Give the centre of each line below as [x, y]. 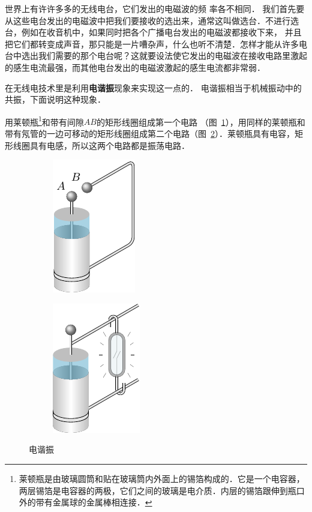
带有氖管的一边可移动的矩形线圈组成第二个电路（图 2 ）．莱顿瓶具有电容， [150, 133]
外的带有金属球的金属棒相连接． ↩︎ [85, 502]
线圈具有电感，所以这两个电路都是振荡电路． [101, 145]
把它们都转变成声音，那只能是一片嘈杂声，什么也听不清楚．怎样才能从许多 [152, 44]
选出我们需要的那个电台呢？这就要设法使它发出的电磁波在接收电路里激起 [164, 56]
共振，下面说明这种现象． [55, 99]
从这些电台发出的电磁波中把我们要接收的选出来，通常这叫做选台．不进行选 [152, 20]
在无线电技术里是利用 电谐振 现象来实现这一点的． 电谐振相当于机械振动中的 [153, 87]
